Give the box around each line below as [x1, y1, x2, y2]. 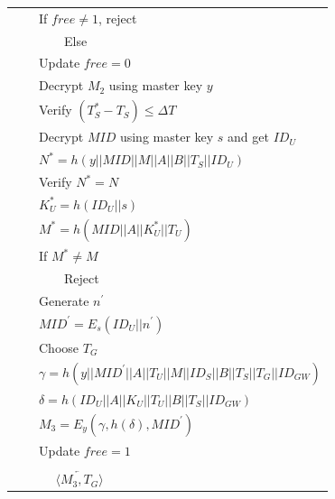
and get [228, 127, 269, 146]
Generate [39, 291, 89, 310]
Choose [39, 337, 79, 356]
